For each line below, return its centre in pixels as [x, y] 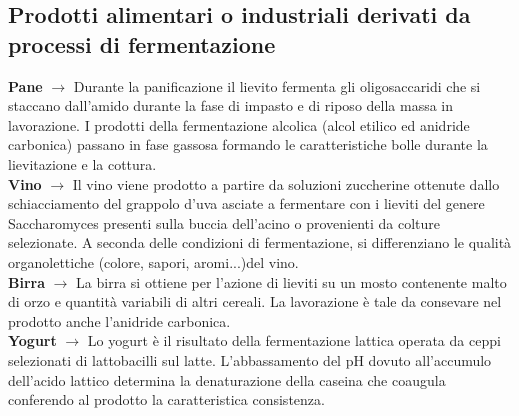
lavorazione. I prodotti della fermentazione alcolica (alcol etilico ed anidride [239, 124]
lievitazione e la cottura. [82, 163]
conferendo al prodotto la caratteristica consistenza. [166, 399]
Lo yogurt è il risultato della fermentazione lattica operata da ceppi [294, 340]
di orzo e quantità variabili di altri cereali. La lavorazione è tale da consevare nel [255, 301]
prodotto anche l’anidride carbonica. [119, 320]
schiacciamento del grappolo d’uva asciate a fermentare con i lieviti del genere [246, 203]
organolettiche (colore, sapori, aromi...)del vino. [153, 261]
